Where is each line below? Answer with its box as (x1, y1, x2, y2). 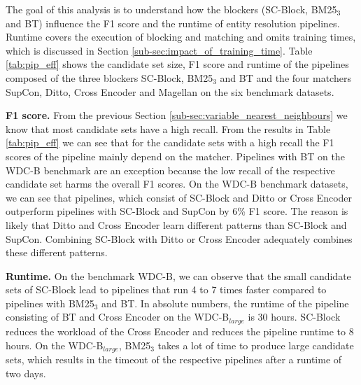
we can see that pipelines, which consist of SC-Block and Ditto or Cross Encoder (6, 190, 353, 204)
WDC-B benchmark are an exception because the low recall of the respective (6, 162, 335, 177)
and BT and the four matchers (220, 70, 351, 85)
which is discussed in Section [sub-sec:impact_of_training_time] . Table (6, 43, 313, 57)
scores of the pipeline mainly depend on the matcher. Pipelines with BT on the (6, 148, 345, 163)
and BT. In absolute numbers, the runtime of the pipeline (101, 295, 349, 310)
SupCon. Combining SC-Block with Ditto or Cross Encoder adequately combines (6, 231, 353, 246)
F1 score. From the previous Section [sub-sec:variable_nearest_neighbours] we (6, 108, 348, 122)
